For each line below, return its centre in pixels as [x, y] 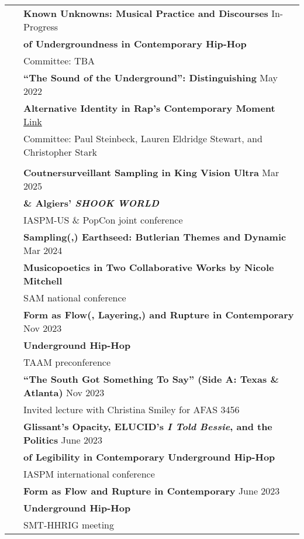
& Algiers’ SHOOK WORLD [91, 203]
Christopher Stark [61, 152]
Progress [41, 27]
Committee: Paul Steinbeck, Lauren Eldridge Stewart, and [143, 138]
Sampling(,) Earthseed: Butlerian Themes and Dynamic [155, 237]
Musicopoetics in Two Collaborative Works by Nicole [149, 267]
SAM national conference [75, 298]
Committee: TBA [59, 61]
